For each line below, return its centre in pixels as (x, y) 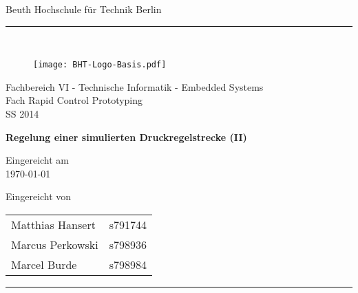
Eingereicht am (38, 160)
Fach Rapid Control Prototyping (74, 100)
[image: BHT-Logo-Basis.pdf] (100, 65)
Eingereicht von (39, 196)
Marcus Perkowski (55, 245)
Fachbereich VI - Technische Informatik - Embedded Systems (135, 86)
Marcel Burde (44, 264)
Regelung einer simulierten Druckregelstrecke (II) (126, 137)
